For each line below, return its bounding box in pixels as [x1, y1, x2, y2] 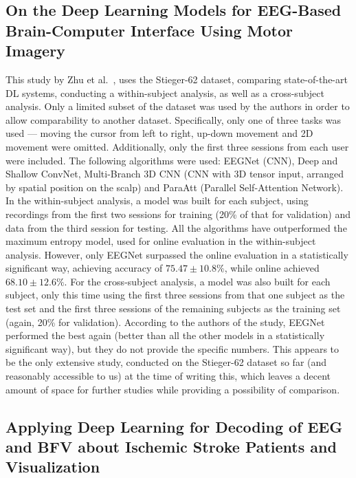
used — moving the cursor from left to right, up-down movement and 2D [5, 126, 313, 140]
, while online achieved [224, 261, 320, 275]
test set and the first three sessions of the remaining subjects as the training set [5, 301, 341, 316]
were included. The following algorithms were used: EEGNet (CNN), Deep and [5, 153, 338, 167]
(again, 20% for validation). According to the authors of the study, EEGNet [5, 314, 325, 329]
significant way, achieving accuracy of [5, 261, 163, 275]
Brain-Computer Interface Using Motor [5, 19, 293, 41]
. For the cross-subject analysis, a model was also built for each [64, 274, 331, 288]
